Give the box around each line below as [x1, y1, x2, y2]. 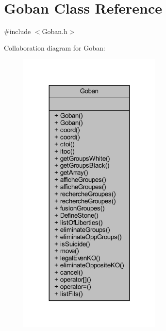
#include [4, 26, 31, 36]
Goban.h [42, 26, 67, 36]
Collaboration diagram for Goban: [4, 42, 105, 52]
